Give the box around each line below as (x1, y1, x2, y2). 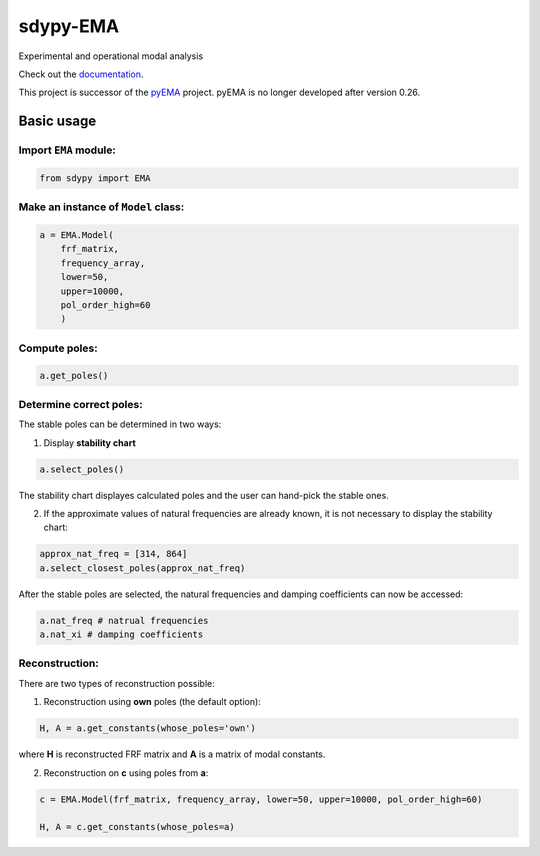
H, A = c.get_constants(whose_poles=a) (39, 821, 235, 833)
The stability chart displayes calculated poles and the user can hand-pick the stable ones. (18, 489, 389, 501)
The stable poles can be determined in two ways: (18, 418, 222, 430)
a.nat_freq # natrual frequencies (39, 615, 209, 626)
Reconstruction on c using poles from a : (43, 766, 209, 779)
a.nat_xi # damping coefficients (39, 629, 204, 640)
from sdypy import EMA (39, 172, 151, 184)
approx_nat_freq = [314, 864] (39, 548, 188, 560)
